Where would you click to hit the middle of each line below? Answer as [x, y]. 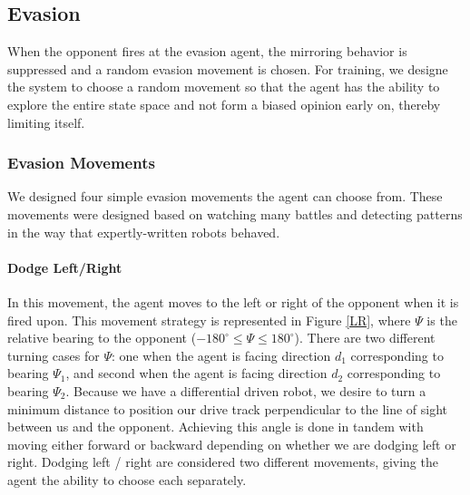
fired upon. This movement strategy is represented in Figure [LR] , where [209, 320]
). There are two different [365, 338]
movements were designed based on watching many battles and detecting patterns [235, 214]
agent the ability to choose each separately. [127, 479]
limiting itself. [46, 122]
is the [442, 320]
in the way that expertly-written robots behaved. [144, 232]
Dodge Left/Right [65, 267]
